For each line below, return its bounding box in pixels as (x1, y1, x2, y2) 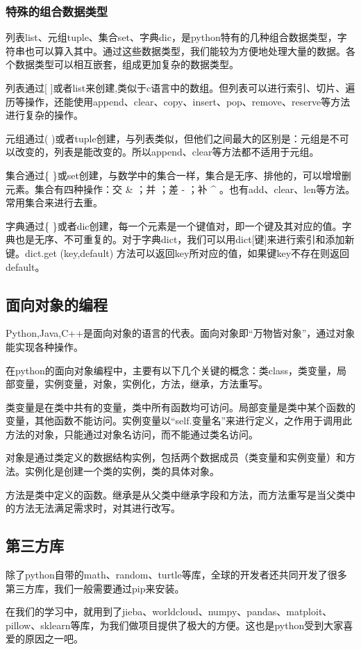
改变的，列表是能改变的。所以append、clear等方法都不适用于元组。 (15, 144, 319, 159)
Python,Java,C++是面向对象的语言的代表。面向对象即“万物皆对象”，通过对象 (6, 326, 355, 340)
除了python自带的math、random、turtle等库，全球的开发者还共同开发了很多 (6, 567, 347, 582)
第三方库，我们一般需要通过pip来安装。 (6, 581, 185, 595)
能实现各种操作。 (6, 339, 83, 353)
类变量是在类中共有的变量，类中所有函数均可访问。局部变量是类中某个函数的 (6, 399, 355, 414)
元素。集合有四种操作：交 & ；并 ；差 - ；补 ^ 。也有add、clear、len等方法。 (6, 181, 355, 196)
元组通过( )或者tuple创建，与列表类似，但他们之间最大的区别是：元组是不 (6, 131, 339, 145)
